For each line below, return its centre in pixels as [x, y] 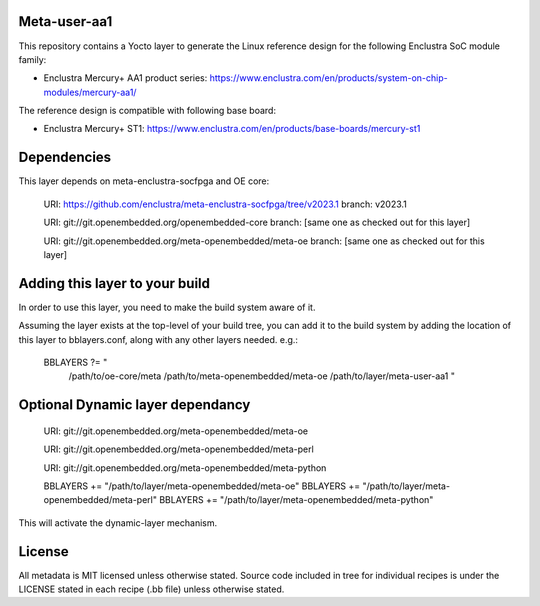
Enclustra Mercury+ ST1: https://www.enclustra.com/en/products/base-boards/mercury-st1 [232, 129]
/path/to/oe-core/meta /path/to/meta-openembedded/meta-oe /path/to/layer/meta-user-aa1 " [261, 376]
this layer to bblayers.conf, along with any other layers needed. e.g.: [158, 339]
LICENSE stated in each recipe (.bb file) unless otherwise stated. [151, 589]
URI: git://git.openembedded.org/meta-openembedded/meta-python [185, 467]
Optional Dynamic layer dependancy [134, 405]
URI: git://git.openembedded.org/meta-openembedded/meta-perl [178, 449]
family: [32, 59]
